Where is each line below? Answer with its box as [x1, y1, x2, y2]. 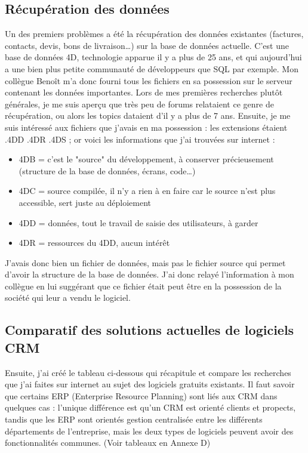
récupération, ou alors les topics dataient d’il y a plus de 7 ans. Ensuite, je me [5, 109, 291, 122]
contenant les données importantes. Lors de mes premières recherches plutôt [5, 86, 283, 98]
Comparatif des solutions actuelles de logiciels [5, 321, 294, 339]
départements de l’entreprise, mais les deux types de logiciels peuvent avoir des [5, 424, 294, 437]
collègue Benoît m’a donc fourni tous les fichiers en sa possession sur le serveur [5, 74, 292, 87]
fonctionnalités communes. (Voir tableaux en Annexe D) [5, 436, 211, 449]
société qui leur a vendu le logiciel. [5, 291, 131, 304]
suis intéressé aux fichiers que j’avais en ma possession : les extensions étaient [5, 121, 288, 133]
